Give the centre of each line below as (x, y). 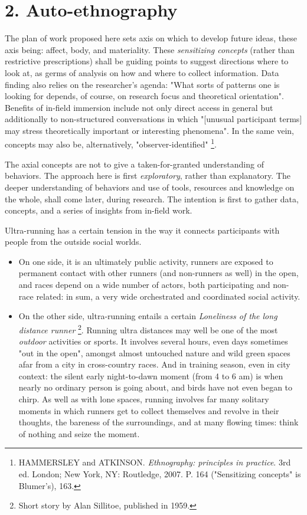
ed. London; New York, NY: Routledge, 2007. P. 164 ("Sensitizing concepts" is (160, 474)
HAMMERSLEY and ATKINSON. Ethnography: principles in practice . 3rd (155, 462)
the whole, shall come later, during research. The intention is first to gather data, (152, 199)
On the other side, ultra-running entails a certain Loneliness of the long (148, 316)
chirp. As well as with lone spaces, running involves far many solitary (144, 399)
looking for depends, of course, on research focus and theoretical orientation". (144, 96)
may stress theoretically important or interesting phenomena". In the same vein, (149, 130)
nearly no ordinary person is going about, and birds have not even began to (156, 387)
